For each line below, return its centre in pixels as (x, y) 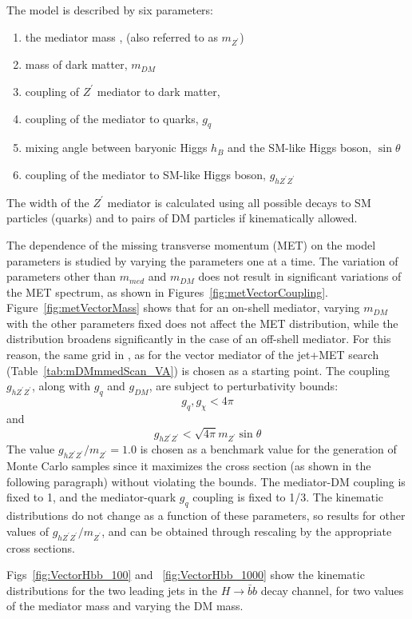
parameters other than (61, 276)
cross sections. (41, 547)
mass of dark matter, (76, 64)
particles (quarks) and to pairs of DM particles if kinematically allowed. (182, 218)
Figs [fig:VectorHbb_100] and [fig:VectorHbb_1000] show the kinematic (186, 575)
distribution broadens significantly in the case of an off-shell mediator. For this (199, 339)
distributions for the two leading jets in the (112, 590)
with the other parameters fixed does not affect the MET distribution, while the (202, 323)
